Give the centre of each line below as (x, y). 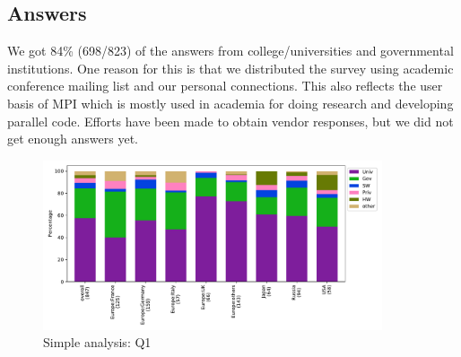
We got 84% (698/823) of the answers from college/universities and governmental (230, 51)
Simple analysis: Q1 (97, 342)
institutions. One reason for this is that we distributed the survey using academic (230, 68)
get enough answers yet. (73, 139)
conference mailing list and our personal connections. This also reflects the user (225, 86)
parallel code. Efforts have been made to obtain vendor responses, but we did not (230, 121)
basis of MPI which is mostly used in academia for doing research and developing (230, 103)
